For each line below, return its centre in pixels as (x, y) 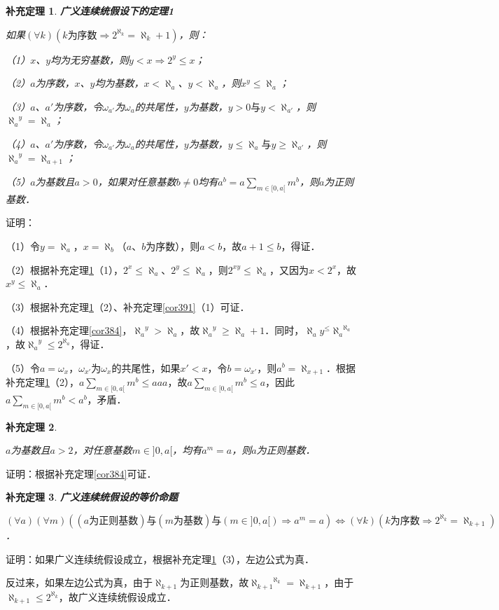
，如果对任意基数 (137, 182)
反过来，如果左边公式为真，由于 (79, 582)
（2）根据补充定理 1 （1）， (64, 269)
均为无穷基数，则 (90, 59)
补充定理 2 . (31, 426)
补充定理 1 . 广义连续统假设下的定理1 (90, 11)
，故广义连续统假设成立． (117, 596)
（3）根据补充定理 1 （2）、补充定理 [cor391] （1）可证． (128, 306)
